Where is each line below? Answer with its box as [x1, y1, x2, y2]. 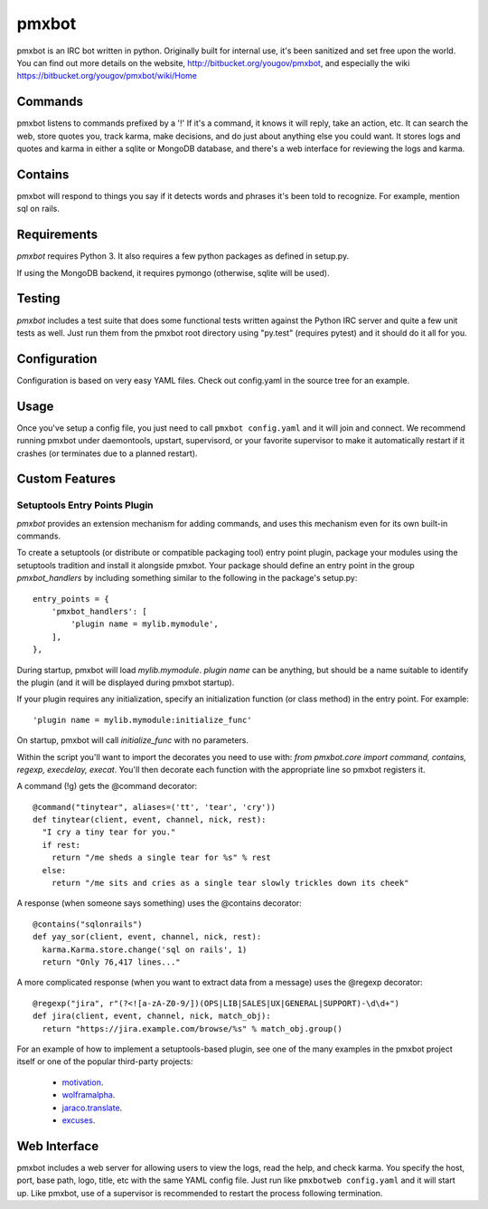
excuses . [61, 1114, 96, 1126]
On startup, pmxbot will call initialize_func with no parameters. [16, 735, 249, 746]
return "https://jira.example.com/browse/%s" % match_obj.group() [42, 1023, 343, 1033]
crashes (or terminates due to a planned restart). [16, 448, 198, 459]
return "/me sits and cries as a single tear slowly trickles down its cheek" [51, 878, 409, 889]
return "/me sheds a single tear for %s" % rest [51, 852, 271, 863]
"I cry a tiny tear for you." [42, 827, 176, 837]
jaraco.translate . [61, 1102, 123, 1113]
